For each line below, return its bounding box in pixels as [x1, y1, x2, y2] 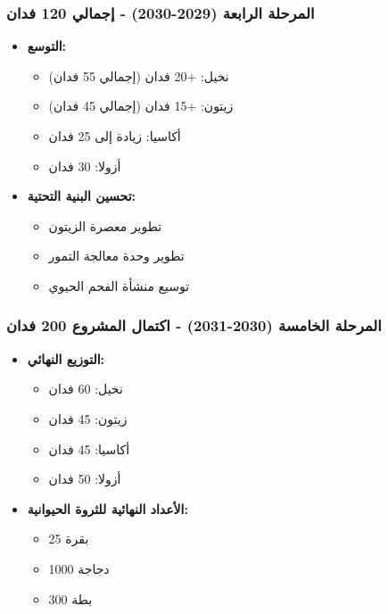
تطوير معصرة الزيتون [48, 216, 162, 235]
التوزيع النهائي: [27, 349, 105, 368]
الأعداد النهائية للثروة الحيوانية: [27, 499, 188, 518]
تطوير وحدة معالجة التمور [48, 246, 185, 265]
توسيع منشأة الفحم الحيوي [48, 276, 190, 295]
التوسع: [27, 37, 67, 55]
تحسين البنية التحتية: [27, 187, 136, 205]
